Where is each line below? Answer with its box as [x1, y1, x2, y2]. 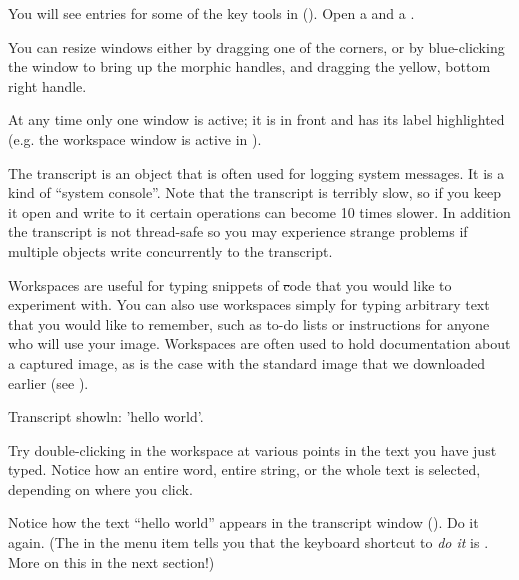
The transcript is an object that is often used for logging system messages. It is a [8, 162, 505, 183]
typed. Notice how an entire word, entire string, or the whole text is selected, [8, 459, 481, 480]
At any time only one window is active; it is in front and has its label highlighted [8, 109, 505, 130]
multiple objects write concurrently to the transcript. [8, 240, 333, 261]
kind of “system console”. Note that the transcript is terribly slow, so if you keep [8, 182, 501, 203]
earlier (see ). [8, 372, 89, 393]
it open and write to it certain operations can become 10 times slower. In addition [8, 201, 511, 222]
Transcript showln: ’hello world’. [8, 406, 204, 427]
